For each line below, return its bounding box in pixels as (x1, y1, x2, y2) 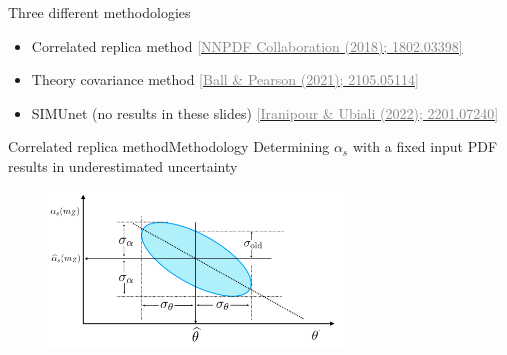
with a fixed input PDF (352, 136, 498, 157)
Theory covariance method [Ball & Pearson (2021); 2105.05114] (31, 69, 419, 90)
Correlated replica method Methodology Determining (8, 136, 330, 157)
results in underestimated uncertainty (8, 155, 238, 176)
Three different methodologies (8, 2, 191, 22)
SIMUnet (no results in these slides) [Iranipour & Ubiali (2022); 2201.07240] (31, 102, 499, 123)
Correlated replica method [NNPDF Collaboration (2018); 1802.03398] (31, 35, 463, 56)
